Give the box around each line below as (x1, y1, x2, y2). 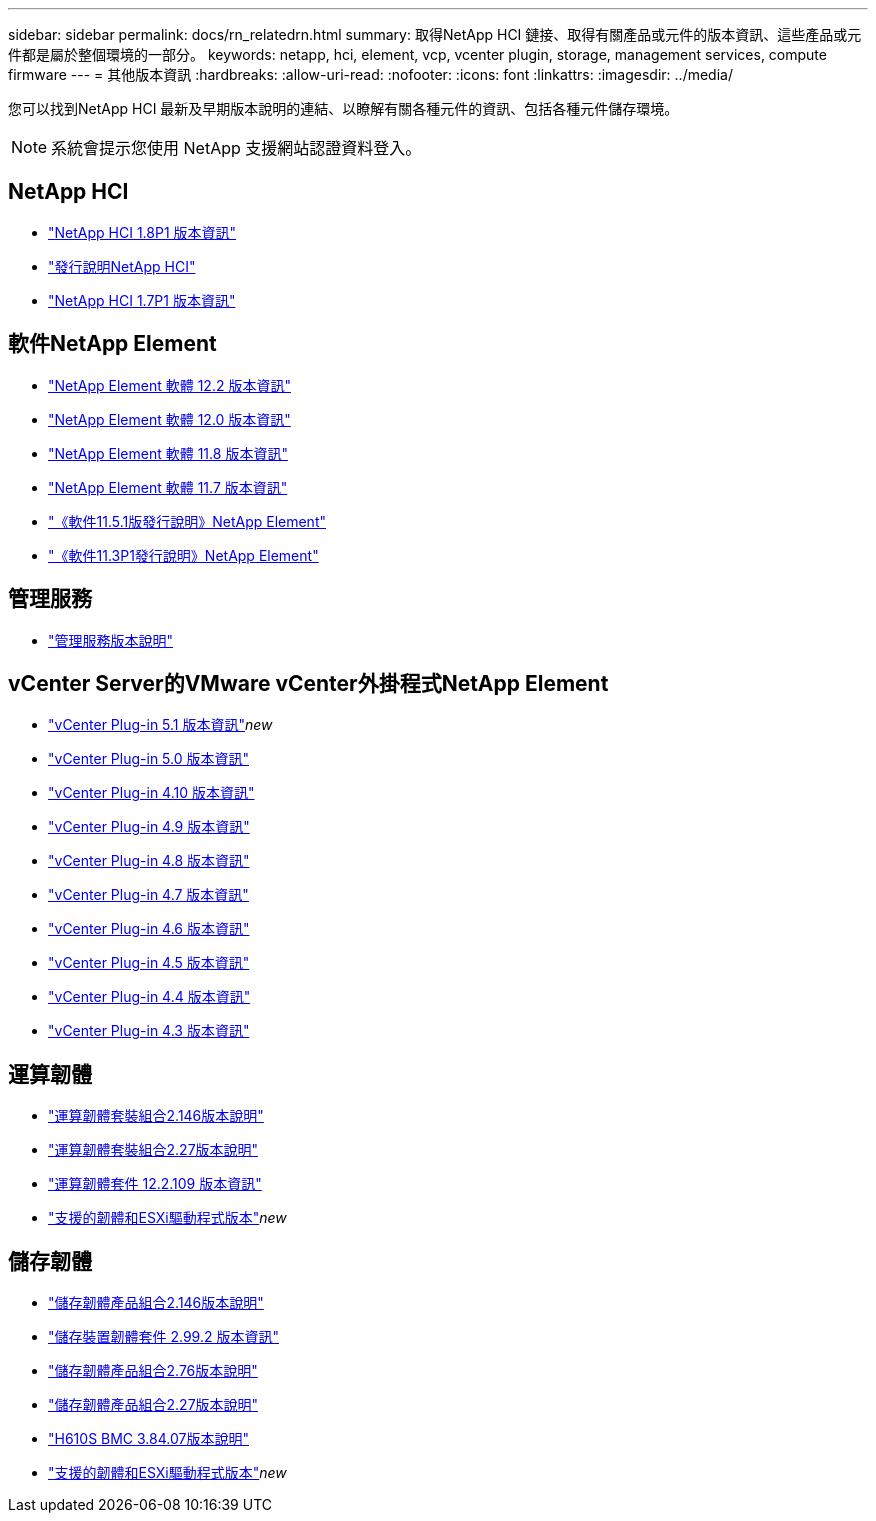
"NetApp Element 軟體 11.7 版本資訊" (48, 478, 288, 496)
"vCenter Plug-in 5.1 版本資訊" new (48, 716, 273, 734)
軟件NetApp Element (8, 331, 217, 357)
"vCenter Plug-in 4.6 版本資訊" (48, 920, 250, 938)
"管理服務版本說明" (48, 631, 174, 649)
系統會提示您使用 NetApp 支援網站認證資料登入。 (51, 138, 422, 158)
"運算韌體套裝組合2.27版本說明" (48, 1141, 259, 1159)
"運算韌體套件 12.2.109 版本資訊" (48, 1175, 262, 1193)
